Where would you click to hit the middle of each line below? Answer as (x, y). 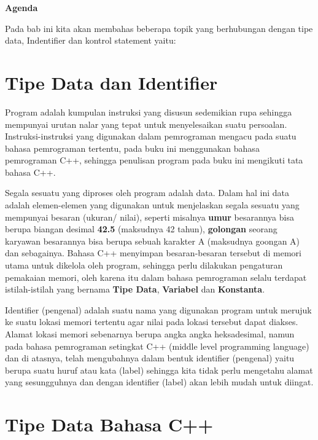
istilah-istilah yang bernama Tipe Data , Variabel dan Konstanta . (135, 289)
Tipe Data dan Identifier (111, 82)
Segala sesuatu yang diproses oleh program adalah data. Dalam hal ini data (147, 193)
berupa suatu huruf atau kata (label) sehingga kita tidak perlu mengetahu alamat (159, 370)
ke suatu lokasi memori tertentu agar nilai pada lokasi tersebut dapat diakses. (152, 322)
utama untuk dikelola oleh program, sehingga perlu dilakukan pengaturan (144, 265)
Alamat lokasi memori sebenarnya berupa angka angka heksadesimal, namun (150, 334)
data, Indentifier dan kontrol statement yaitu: (91, 40)
